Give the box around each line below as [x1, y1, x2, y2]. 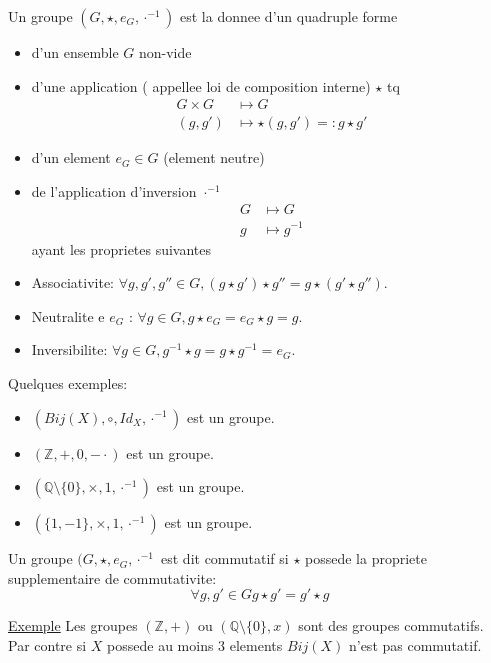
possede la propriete [305, 548, 427, 569]
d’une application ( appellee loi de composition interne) [31, 75, 371, 96]
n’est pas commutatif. [348, 634, 482, 655]
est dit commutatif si [161, 548, 289, 569]
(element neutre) [163, 147, 265, 168]
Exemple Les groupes [8, 615, 138, 636]
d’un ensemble [31, 42, 119, 62]
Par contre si [8, 634, 87, 655]
